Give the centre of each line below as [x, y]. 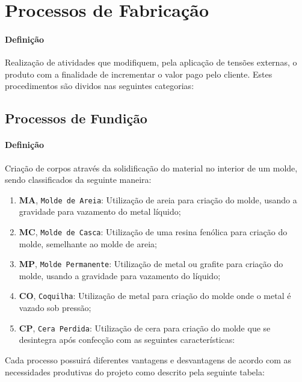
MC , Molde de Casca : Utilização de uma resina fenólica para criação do [153, 231]
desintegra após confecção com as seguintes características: [127, 340]
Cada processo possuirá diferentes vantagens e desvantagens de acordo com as [148, 359]
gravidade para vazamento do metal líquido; [100, 211]
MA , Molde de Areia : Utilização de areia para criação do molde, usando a [158, 199]
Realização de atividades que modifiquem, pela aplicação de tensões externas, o [151, 62]
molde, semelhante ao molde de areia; [88, 243]
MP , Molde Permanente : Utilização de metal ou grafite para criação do [151, 264]
